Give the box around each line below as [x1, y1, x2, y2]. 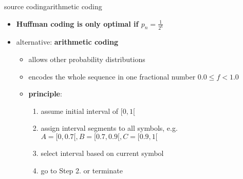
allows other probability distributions [28, 54, 145, 65]
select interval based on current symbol [41, 148, 164, 158]
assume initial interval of [41, 105, 119, 116]
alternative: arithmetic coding [16, 36, 118, 47]
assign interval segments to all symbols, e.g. [41, 123, 178, 133]
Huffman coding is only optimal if [16, 18, 139, 29]
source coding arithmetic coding [4, 1, 102, 11]
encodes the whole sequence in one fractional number [28, 71, 196, 82]
